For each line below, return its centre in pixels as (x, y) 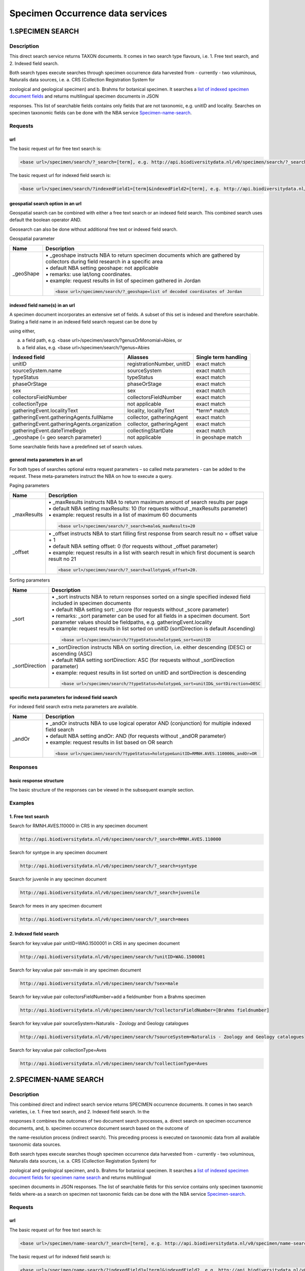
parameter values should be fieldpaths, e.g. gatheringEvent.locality (132, 622)
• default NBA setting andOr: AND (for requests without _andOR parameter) (136, 736)
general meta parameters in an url (46, 460)
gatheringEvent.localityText (45, 411)
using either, (22, 331)
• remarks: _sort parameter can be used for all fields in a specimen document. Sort (151, 616)
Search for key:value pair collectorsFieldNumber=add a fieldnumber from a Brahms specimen (108, 996)
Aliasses (138, 357)
